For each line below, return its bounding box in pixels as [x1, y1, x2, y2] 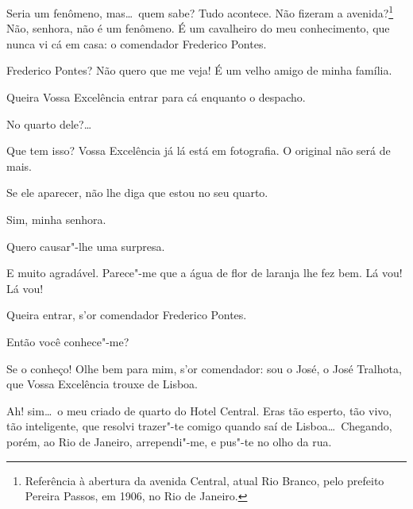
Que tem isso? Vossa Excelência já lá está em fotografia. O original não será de [6, 142, 391, 159]
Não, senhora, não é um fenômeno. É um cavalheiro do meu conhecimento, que [6, 20, 390, 37]
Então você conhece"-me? [6, 333, 129, 349]
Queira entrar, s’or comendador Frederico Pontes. [6, 307, 247, 323]
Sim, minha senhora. [6, 211, 106, 227]
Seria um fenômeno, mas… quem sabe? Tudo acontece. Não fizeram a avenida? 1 [6, 2, 394, 21]
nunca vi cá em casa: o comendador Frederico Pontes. [6, 35, 267, 52]
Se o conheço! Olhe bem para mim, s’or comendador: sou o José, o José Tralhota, [6, 360, 402, 376]
